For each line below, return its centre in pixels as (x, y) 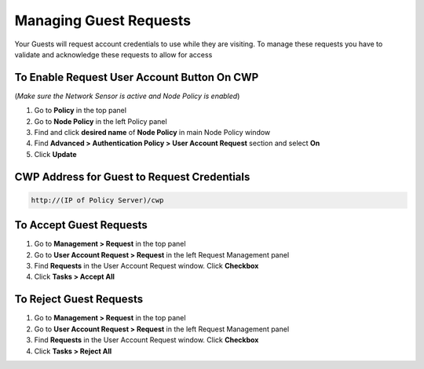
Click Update (55, 154)
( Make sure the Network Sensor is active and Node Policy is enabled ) (127, 96)
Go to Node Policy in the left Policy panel (101, 121)
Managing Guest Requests (103, 20)
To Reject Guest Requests (79, 300)
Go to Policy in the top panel (80, 111)
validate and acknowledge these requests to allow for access (113, 54)
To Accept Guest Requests (81, 225)
